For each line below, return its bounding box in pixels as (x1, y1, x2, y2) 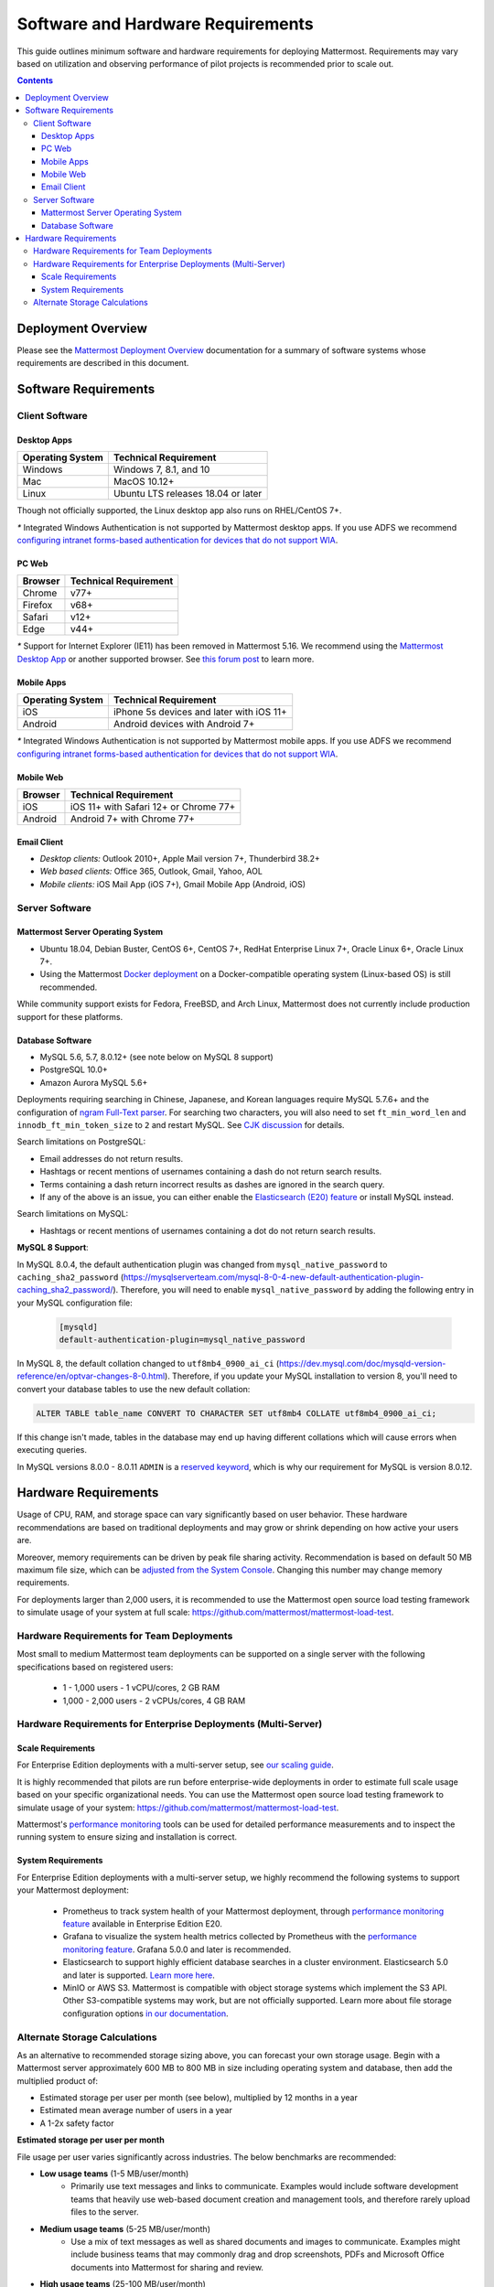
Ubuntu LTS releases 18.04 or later (113, 488, 263, 500)
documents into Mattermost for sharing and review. (70, 2261, 264, 2272)
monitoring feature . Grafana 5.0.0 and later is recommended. (62, 1944, 292, 1955)
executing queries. (16, 1444, 87, 1455)
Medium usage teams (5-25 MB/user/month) (39, 2223, 210, 2234)
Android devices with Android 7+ (113, 718, 255, 731)
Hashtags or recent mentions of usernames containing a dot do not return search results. (39, 1225, 376, 1236)
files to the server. (70, 2206, 139, 2217)
